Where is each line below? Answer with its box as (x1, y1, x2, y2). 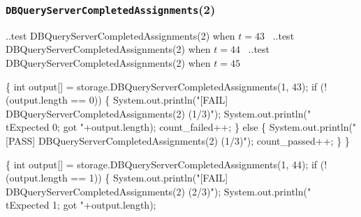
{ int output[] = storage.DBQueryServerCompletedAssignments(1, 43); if (6, 79, 318, 93)
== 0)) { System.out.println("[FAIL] (71, 93, 228, 107)
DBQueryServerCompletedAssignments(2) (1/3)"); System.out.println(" (6, 106, 311, 120)
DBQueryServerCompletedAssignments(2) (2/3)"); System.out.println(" (6, 184, 311, 198)
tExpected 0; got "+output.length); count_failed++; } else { (6, 120, 267, 134)
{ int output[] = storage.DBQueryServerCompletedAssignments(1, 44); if (6, 156, 318, 171)
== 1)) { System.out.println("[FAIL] (71, 170, 228, 185)
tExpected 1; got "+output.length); (6, 198, 156, 212)
